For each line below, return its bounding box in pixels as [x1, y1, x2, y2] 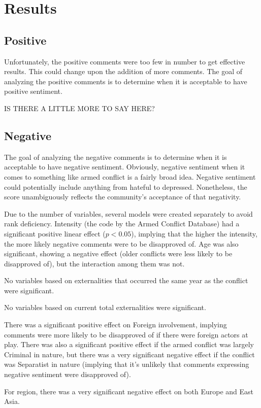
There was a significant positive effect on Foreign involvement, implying [4, 319, 227, 330]
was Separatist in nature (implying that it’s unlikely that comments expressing [4, 359, 249, 369]
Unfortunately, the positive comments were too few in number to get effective [4, 56, 245, 66]
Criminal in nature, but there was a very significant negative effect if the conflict [4, 349, 255, 359]
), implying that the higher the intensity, [131, 228, 257, 239]
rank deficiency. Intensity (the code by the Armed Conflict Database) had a [4, 218, 240, 229]
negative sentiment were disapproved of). [4, 369, 131, 380]
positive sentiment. [4, 86, 62, 96]
